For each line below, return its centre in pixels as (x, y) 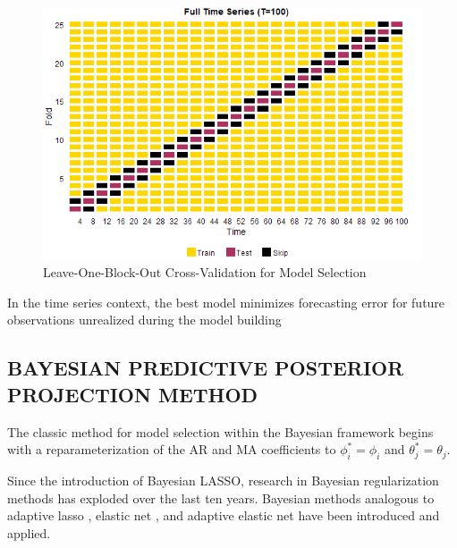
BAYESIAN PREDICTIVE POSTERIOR (206, 368)
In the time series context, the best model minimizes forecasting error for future (226, 302)
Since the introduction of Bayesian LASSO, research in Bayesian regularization (223, 481)
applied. (29, 532)
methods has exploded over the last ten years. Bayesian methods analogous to (221, 497)
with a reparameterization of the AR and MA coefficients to (172, 449)
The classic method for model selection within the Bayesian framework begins (220, 431)
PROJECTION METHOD (133, 394)
